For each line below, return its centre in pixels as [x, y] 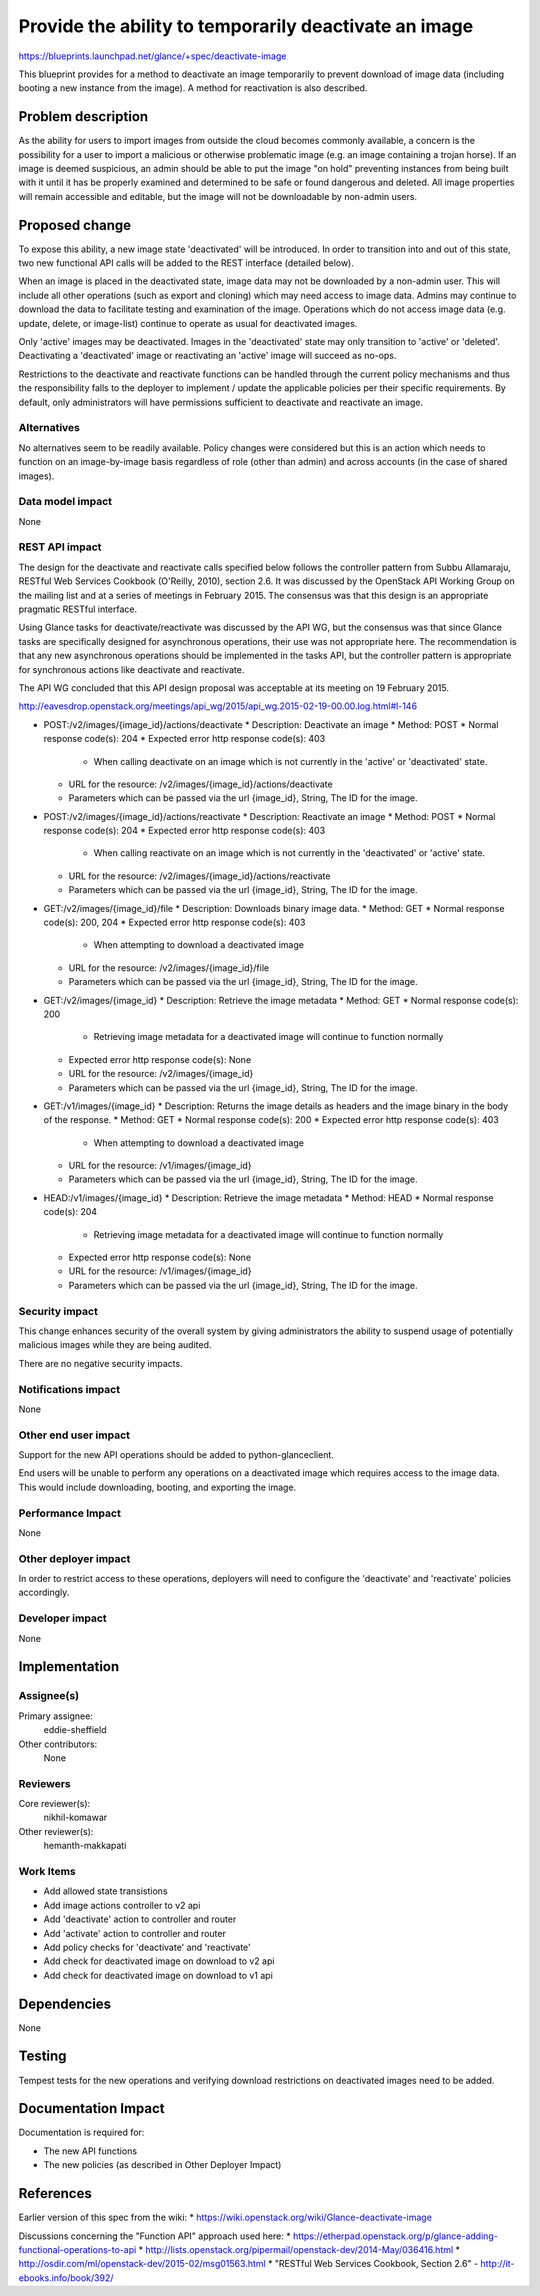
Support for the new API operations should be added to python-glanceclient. [176, 1455]
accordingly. [44, 1592]
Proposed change [75, 225]
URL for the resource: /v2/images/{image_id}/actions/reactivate [199, 876]
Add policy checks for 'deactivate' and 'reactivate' [147, 1947]
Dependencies [65, 2003]
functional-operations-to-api [77, 2249]
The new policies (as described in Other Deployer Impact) [162, 2165]
